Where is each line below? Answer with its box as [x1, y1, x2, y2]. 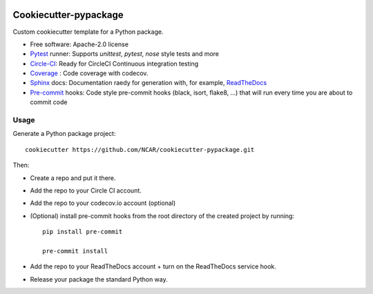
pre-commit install [42, 247, 108, 255]
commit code [30, 98, 68, 106]
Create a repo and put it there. [30, 173, 117, 182]
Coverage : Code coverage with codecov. [30, 69, 149, 77]
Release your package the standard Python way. [30, 275, 169, 283]
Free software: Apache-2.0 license [30, 40, 129, 48]
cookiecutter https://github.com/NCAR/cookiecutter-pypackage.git [25, 146, 255, 153]
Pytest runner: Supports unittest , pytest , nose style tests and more [30, 50, 219, 58]
